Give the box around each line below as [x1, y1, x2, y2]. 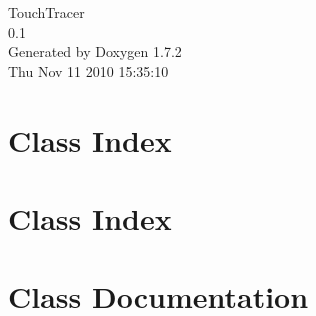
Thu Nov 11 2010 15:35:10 [8, 60, 169, 81]
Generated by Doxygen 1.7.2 [8, 41, 182, 62]
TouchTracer [8, 2, 85, 22]
